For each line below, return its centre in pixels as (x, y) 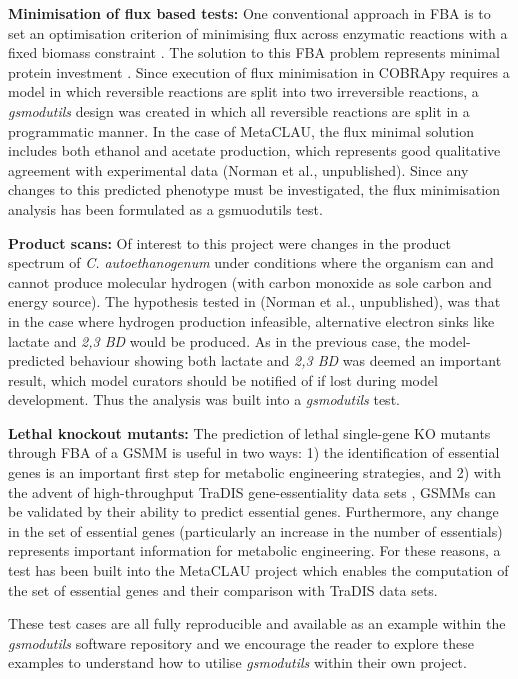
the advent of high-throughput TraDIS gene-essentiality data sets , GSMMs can (252, 491)
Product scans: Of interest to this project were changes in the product (230, 242)
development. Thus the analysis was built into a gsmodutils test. (204, 399)
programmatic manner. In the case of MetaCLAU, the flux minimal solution (241, 130)
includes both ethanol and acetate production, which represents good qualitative (254, 150)
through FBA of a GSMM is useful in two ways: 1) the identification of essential (254, 452)
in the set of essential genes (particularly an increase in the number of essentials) (255, 530)
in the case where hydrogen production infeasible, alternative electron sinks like (251, 320)
